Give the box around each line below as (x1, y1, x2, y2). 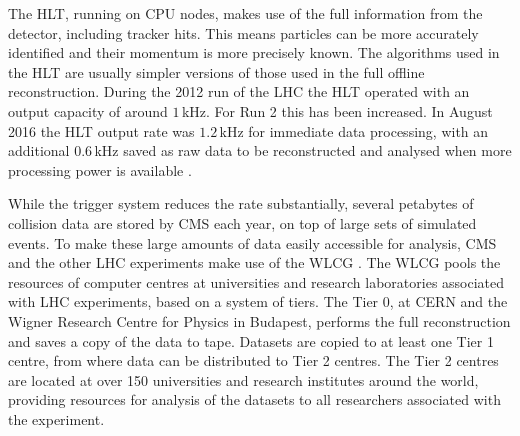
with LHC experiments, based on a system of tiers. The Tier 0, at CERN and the (8, 291, 508, 312)
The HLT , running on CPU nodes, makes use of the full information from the (8, 3, 483, 23)
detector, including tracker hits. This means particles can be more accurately (8, 22, 479, 43)
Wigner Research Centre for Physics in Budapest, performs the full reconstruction (8, 310, 511, 331)
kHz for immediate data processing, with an (219, 120, 489, 141)
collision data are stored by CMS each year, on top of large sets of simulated (8, 212, 477, 233)
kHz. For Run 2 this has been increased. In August (181, 100, 493, 121)
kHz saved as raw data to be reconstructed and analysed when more (94, 140, 512, 161)
